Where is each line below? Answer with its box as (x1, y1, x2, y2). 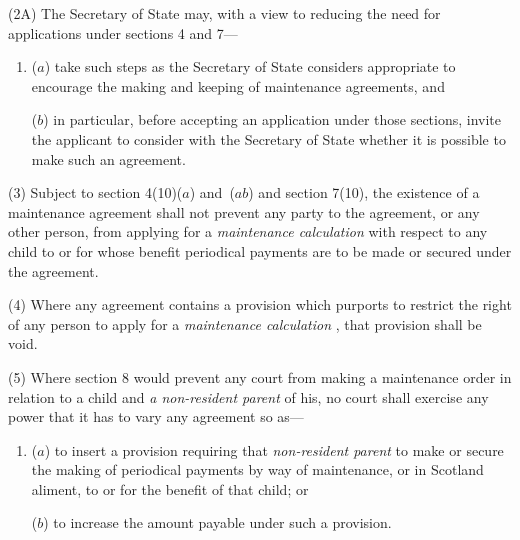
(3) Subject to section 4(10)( (8, 182, 183, 203)
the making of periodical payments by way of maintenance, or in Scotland (31, 459, 484, 480)
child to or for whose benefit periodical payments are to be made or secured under (8, 240, 512, 261)
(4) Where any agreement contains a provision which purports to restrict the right (8, 294, 512, 315)
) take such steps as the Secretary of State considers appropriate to (44, 56, 456, 77)
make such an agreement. (31, 148, 186, 169)
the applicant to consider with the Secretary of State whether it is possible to (31, 128, 506, 149)
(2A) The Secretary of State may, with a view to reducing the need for (8, 3, 441, 23)
